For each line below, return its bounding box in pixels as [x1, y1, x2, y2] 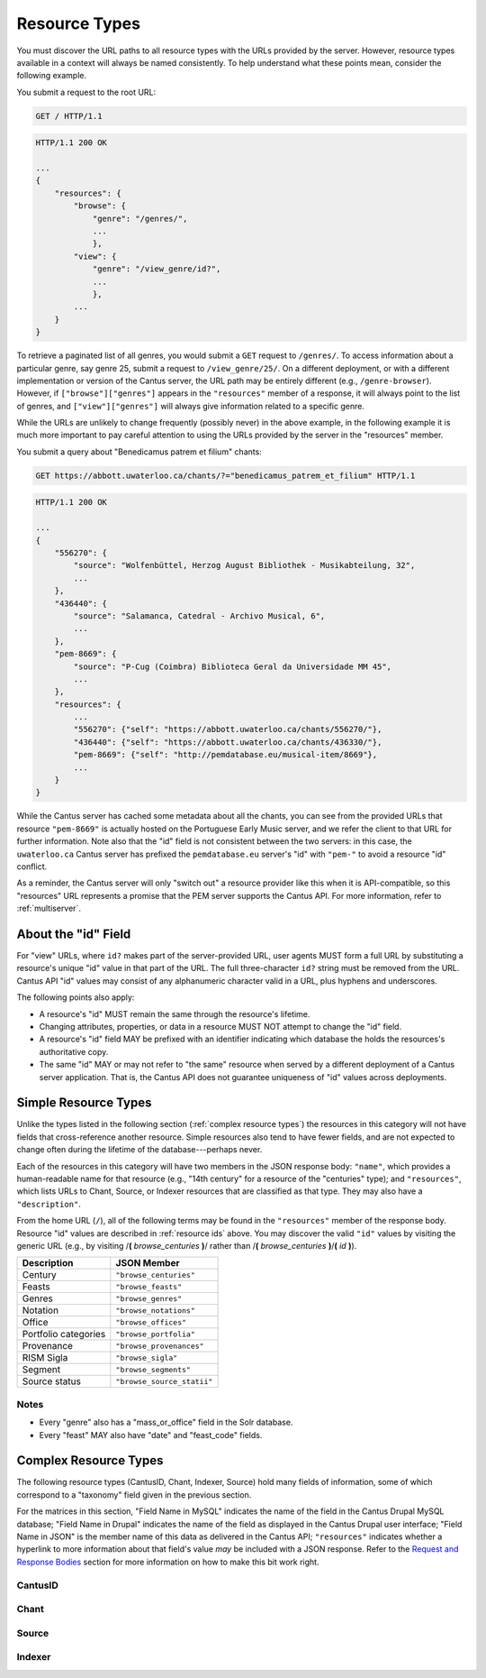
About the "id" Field [16, 926, 131, 941]
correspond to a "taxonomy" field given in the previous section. [16, 1489, 252, 1500]
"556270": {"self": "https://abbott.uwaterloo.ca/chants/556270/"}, [73, 724, 382, 735]
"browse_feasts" [115, 1281, 183, 1291]
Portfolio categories [22, 1328, 106, 1341]
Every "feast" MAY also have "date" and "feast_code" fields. [39, 1429, 263, 1440]
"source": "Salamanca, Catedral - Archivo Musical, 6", [73, 610, 326, 621]
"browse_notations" [115, 1306, 195, 1316]
